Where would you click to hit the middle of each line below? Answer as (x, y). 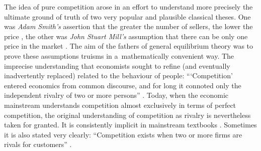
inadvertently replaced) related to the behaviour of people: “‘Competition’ (118, 75)
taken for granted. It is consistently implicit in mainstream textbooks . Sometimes (130, 125)
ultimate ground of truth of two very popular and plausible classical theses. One (127, 16)
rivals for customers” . (38, 144)
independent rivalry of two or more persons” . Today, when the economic (116, 95)
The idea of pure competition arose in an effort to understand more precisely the (128, 7)
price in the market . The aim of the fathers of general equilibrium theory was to (129, 46)
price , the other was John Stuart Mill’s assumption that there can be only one (126, 36)
